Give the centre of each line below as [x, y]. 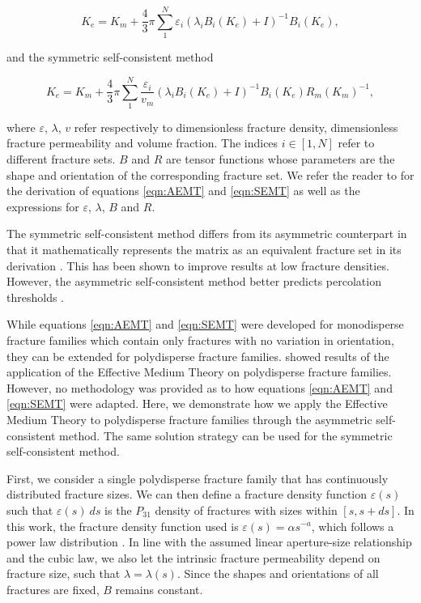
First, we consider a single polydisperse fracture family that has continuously [198, 478]
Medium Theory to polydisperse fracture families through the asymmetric [189, 419]
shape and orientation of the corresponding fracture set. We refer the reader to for [210, 174]
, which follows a [353, 526]
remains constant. [159, 589]
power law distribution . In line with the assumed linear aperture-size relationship [209, 542]
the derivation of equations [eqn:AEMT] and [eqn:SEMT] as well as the [183, 191]
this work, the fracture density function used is [123, 526]
